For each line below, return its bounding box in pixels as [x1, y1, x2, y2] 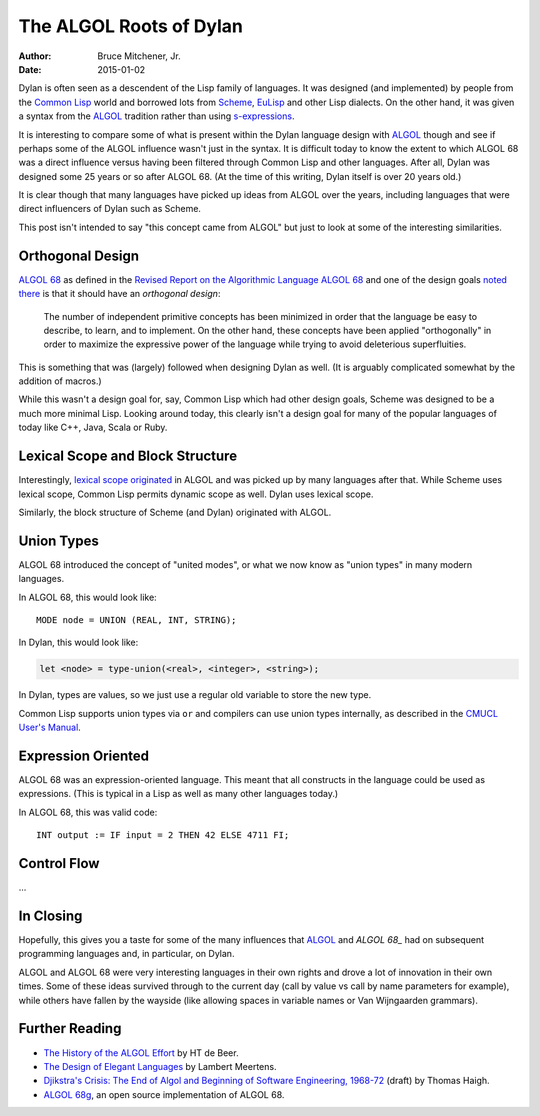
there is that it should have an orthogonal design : [18, 288, 221, 300]
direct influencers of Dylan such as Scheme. [18, 203, 202, 215]
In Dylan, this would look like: [18, 636, 139, 649]
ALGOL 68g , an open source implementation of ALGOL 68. [43, 1088, 285, 1100]
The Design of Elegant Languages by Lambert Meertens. [43, 1060, 277, 1072]
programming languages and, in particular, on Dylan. [18, 948, 235, 960]
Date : [18, 63, 42, 75]
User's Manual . [18, 721, 82, 734]
